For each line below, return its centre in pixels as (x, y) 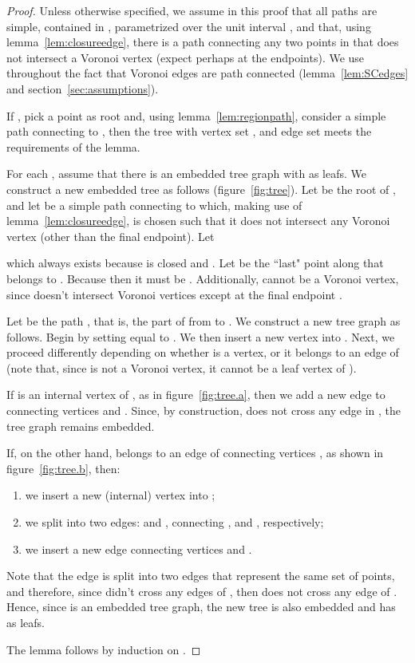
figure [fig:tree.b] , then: (63, 468)
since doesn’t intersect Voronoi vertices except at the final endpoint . (174, 294)
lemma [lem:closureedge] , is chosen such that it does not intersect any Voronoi (198, 221)
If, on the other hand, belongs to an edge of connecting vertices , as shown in (195, 453)
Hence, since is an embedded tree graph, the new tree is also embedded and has (201, 607)
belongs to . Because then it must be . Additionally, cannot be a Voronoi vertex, (203, 278)
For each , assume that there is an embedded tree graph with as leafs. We (187, 174)
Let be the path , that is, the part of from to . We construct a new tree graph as (204, 321)
